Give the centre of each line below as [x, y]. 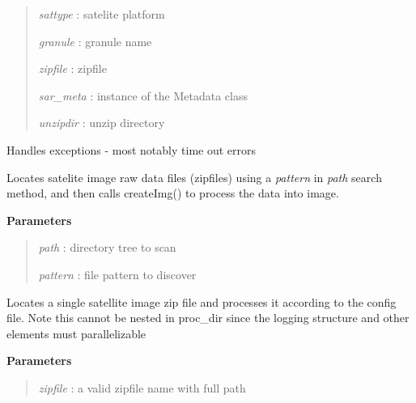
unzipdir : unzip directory [102, 123]
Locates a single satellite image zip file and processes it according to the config [202, 301]
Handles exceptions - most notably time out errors [132, 149]
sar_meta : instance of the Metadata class [143, 95]
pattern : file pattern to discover [117, 274]
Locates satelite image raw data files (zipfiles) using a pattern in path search [194, 177]
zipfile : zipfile [72, 68]
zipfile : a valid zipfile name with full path [142, 387]
